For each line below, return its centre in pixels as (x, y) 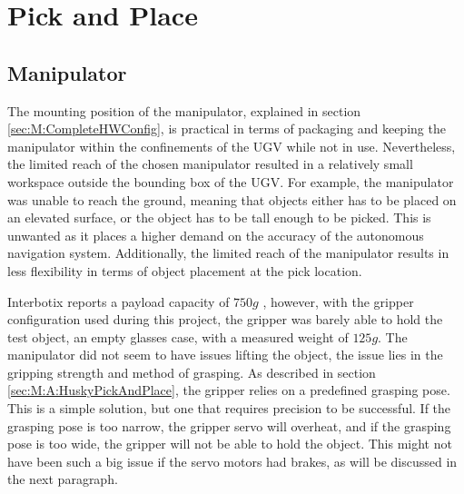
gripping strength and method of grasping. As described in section (192, 372)
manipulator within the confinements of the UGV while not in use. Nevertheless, (232, 146)
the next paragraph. (63, 479)
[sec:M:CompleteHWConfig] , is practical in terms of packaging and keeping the (227, 128)
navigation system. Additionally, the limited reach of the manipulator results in (228, 253)
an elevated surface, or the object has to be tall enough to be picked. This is (219, 217)
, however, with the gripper (338, 301)
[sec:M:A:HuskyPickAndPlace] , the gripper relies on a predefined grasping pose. (229, 390)
